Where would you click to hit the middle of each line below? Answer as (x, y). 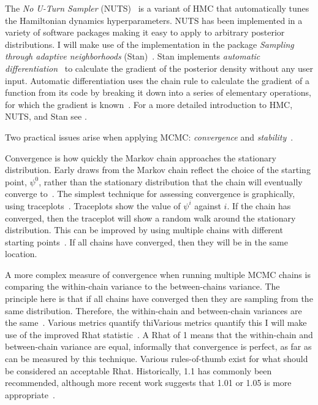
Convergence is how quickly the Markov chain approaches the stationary (141, 157)
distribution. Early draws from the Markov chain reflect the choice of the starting (158, 170)
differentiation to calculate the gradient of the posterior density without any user (159, 68)
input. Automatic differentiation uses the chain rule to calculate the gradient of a (157, 80)
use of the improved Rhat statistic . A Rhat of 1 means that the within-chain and (159, 334)
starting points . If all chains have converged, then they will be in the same (146, 241)
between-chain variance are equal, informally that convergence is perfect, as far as (158, 346)
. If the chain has (259, 205)
